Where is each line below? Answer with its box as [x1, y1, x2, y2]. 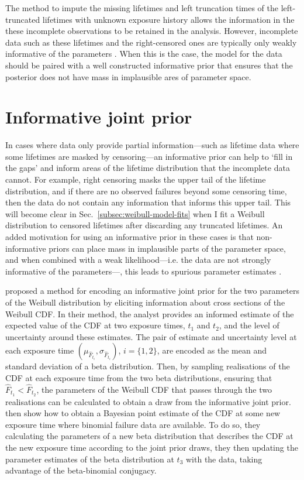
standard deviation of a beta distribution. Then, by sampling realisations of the [5, 360, 290, 372]
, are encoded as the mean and [157, 344, 267, 356]
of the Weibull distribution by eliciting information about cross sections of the [5, 296, 285, 308]
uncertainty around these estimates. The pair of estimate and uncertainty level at [5, 330, 297, 342]
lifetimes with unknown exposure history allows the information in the [42, 13, 295, 25]
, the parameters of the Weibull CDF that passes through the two [36, 383, 272, 395]
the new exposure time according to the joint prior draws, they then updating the [5, 441, 298, 454]
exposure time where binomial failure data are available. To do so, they [5, 418, 261, 430]
